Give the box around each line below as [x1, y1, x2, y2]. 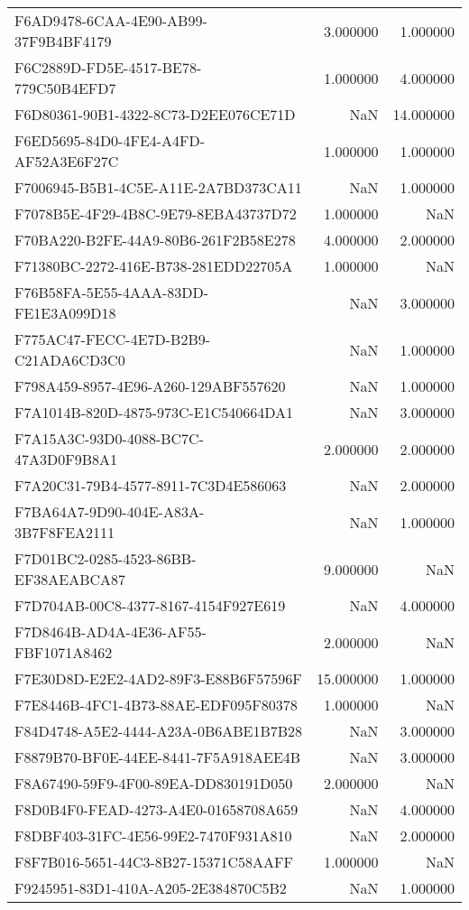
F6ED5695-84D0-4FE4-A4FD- [14, 130, 206, 151]
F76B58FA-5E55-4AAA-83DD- [14, 282, 209, 302]
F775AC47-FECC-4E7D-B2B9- [14, 329, 211, 349]
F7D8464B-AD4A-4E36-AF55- [14, 621, 207, 642]
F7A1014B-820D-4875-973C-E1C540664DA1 [14, 402, 294, 422]
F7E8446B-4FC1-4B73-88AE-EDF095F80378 [14, 694, 298, 715]
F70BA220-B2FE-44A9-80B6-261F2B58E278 [14, 229, 296, 250]
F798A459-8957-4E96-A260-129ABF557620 [14, 376, 286, 396]
